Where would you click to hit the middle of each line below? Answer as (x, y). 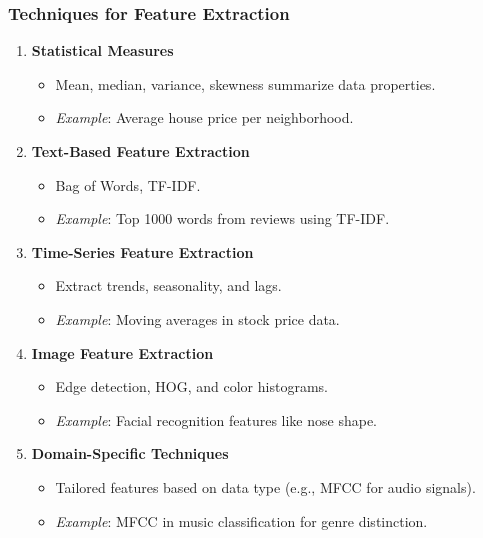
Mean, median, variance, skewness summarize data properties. (245, 83)
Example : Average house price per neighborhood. (204, 117)
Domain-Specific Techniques (130, 453)
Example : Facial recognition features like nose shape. (216, 419)
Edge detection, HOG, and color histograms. (191, 386)
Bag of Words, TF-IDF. (128, 184)
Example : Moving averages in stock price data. (197, 318)
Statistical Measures (102, 50)
